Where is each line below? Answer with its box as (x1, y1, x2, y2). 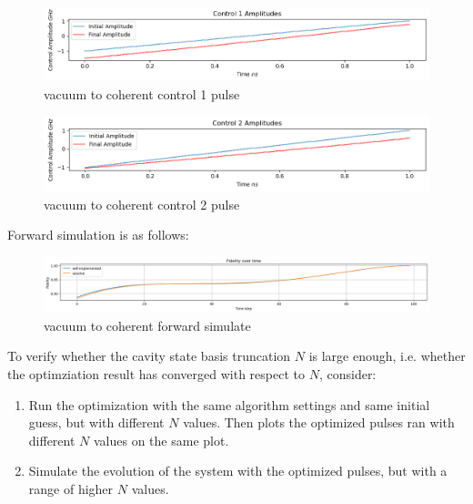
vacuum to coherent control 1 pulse (44, 85, 240, 104)
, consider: (318, 365, 377, 384)
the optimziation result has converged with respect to (7, 365, 305, 384)
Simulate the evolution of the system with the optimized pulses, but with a (28, 461, 448, 480)
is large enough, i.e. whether (308, 346, 466, 365)
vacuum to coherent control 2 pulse (44, 194, 240, 213)
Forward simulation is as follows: (7, 225, 189, 244)
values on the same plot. (93, 430, 229, 449)
